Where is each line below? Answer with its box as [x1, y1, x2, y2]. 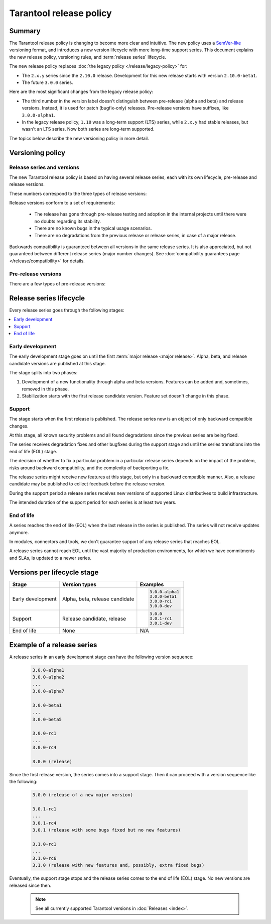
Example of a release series [9, 641, 97, 649]
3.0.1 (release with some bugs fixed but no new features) [32, 827, 181, 833]
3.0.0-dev [150, 603, 172, 608]
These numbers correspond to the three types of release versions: [9, 190, 147, 196]
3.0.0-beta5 [32, 716, 62, 722]
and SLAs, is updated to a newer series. [9, 555, 91, 561]
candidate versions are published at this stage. [9, 360, 106, 366]
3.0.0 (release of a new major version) [32, 792, 133, 798]
